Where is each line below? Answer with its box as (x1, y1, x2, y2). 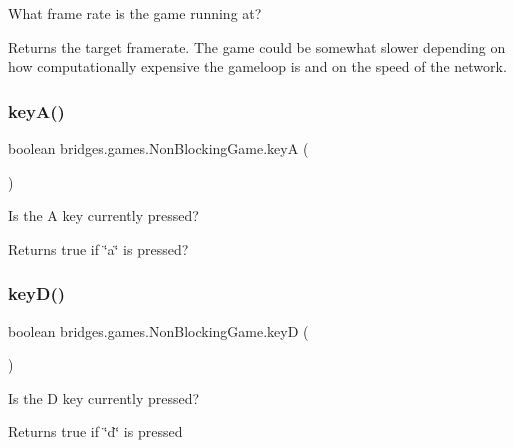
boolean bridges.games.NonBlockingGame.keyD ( (8, 320, 309, 341)
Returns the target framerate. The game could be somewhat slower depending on (8, 36, 506, 57)
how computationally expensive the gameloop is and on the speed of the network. (8, 56, 507, 77)
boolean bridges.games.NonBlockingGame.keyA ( (8, 138, 309, 158)
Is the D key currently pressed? (8, 387, 200, 408)
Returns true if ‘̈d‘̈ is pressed (8, 421, 183, 442)
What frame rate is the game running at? (8, 3, 262, 23)
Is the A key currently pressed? (8, 205, 199, 226)
